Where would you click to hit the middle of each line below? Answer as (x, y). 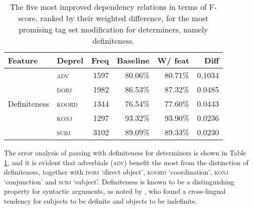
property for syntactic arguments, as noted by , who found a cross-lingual (115, 191)
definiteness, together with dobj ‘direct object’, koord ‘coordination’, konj (116, 172)
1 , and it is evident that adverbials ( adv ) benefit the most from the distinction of (126, 162)
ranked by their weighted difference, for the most (124, 18)
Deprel (70, 60)
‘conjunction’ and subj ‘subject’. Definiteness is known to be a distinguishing (119, 181)
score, (28, 18)
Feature (23, 60)
